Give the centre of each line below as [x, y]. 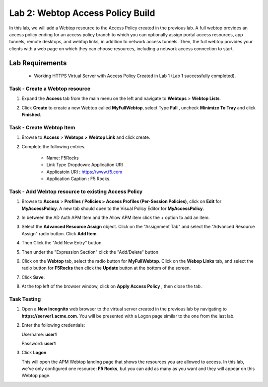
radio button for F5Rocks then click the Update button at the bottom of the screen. [106, 268]
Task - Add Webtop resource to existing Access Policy [76, 192]
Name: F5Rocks [63, 158]
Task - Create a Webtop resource [50, 89]
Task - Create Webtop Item [42, 127]
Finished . [32, 115]
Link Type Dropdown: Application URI [85, 165]
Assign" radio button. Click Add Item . [60, 233]
